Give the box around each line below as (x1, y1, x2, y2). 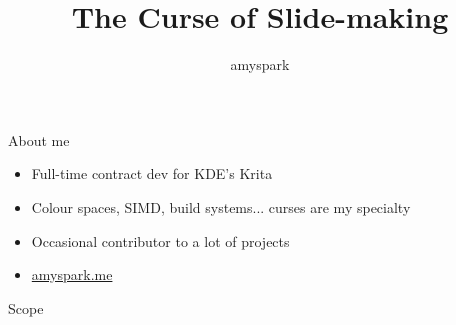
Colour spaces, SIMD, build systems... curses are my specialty (31, 196, 411, 217)
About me (8, 129, 70, 150)
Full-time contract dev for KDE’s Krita (31, 163, 273, 184)
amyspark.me (31, 264, 113, 285)
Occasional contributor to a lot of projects (31, 230, 290, 251)
